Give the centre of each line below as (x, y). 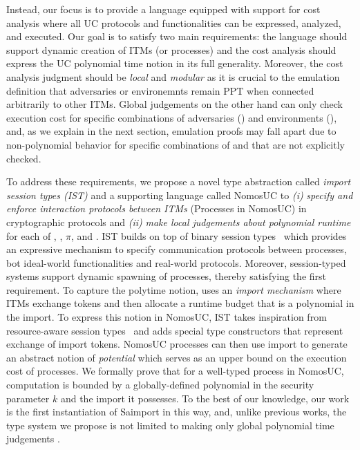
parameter (28, 398)
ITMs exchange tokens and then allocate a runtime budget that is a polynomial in (180, 303)
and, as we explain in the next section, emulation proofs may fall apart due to (171, 131)
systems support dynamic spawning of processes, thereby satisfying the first (166, 276)
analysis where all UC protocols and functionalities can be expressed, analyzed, (174, 22)
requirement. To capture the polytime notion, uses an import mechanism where (174, 289)
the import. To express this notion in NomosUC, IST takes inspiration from (167, 317)
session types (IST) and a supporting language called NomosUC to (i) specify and (180, 195)
